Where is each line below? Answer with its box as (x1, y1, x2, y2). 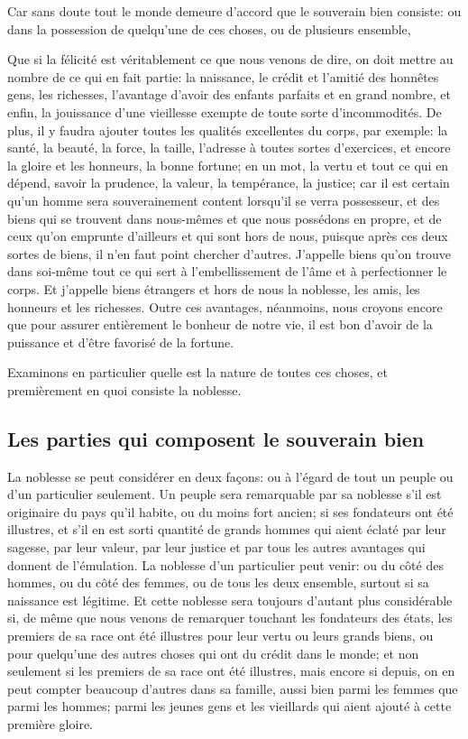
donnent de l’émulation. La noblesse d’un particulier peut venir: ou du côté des (7, 555, 444, 574)
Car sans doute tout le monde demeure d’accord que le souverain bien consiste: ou (7, 2, 462, 20)
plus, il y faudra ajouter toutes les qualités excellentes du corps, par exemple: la (7, 120, 448, 139)
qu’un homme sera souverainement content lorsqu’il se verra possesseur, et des (7, 190, 440, 209)
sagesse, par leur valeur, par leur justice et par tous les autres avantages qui (7, 538, 426, 557)
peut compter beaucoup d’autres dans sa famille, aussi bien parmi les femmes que (7, 679, 458, 697)
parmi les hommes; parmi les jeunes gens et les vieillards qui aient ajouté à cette (7, 697, 452, 716)
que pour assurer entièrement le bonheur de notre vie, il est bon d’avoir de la (7, 315, 433, 334)
